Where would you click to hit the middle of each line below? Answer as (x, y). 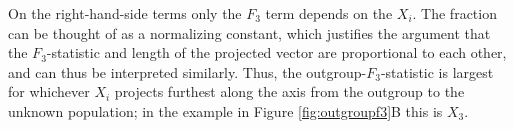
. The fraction (454, 13)
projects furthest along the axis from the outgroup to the (289, 91)
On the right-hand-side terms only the (125, 13)
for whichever (49, 91)
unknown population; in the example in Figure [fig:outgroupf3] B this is (225, 110)
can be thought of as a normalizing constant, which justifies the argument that (249, 32)
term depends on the (329, 13)
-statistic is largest (437, 71)
